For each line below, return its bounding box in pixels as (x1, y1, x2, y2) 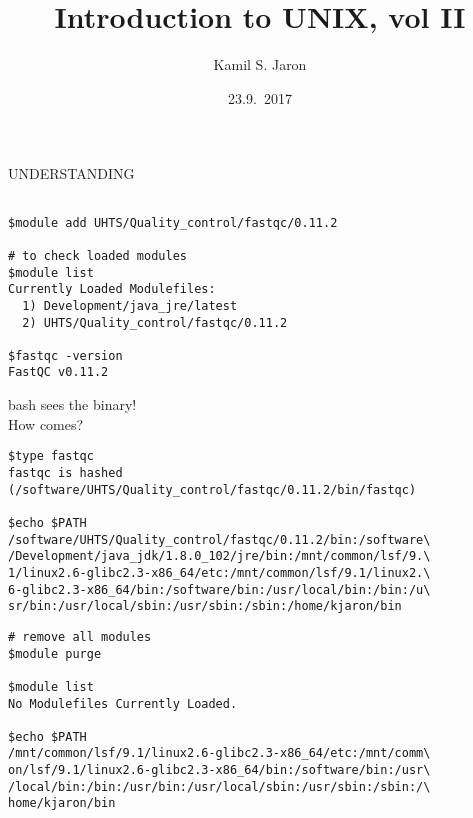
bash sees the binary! (8, 394, 137, 415)
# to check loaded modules (8, 248, 187, 263)
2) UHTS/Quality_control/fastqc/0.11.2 (22, 315, 288, 330)
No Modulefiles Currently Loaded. (8, 696, 238, 711)
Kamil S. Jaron (213, 54, 307, 75)
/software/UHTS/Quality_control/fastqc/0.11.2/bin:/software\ (8, 532, 431, 547)
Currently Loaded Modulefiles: (8, 282, 216, 297)
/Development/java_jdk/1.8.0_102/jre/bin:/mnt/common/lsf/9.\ (8, 549, 431, 564)
